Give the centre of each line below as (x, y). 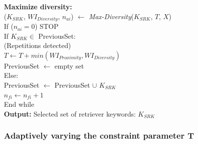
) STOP (47, 26)
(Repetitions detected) (37, 45)
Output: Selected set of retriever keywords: (70, 113)
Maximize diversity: (38, 6)
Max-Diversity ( (111, 16)
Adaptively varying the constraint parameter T (99, 135)
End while (19, 104)
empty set (69, 65)
